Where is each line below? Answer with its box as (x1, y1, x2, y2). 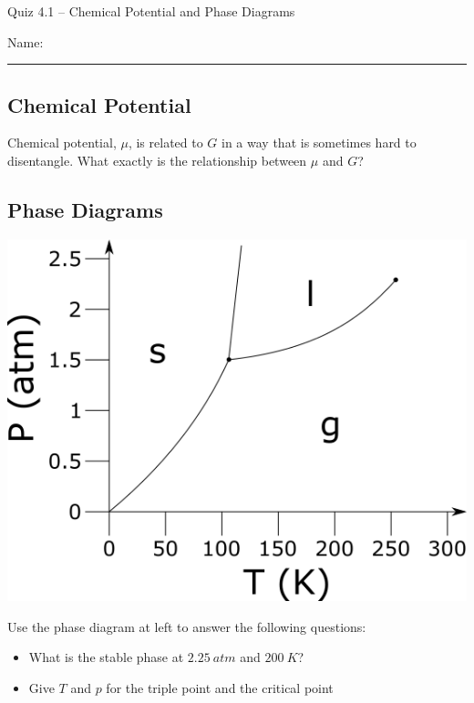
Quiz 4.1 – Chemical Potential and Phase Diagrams (7, 2, 295, 20)
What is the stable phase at (28, 647, 184, 667)
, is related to (128, 133, 203, 152)
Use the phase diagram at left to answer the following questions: (7, 616, 366, 636)
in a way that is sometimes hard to (222, 133, 417, 152)
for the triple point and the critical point (106, 678, 334, 697)
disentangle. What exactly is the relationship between (7, 150, 307, 169)
